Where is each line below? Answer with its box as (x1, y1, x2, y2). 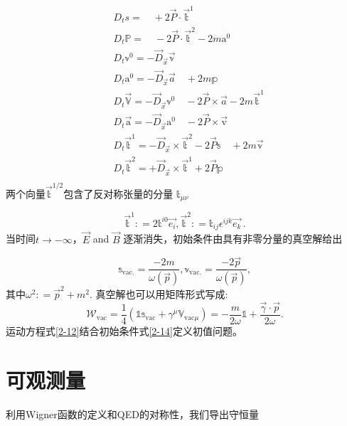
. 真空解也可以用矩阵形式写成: (89, 286, 228, 301)
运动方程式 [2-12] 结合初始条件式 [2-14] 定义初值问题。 (6, 323, 242, 338)
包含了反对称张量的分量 (63, 186, 173, 201)
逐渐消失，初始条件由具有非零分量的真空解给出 (123, 231, 343, 246)
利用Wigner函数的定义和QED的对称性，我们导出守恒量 (6, 406, 259, 421)
